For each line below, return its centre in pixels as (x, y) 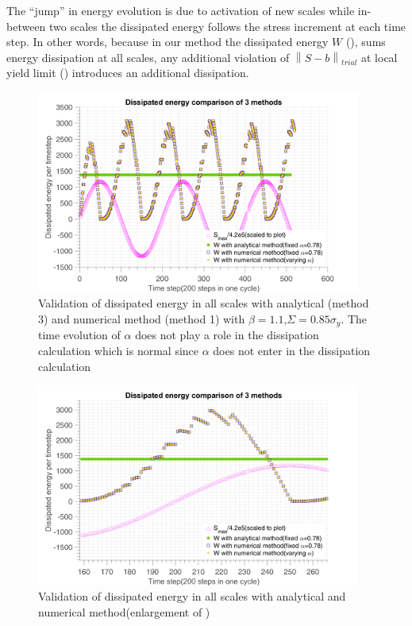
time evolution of (79, 335)
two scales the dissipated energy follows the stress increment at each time (228, 26)
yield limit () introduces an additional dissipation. (128, 73)
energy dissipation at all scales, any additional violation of (148, 57)
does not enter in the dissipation (292, 350)
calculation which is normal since (119, 350)
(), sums (366, 42)
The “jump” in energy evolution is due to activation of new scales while (181, 10)
